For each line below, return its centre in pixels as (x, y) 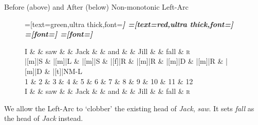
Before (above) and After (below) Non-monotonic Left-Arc (96, 7)
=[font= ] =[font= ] (59, 34)
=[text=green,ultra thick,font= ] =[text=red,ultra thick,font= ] (129, 24)
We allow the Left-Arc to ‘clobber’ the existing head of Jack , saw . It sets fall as (129, 108)
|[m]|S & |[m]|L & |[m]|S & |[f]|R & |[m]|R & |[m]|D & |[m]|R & (124, 61)
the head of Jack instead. (44, 118)
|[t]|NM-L (68, 71)
